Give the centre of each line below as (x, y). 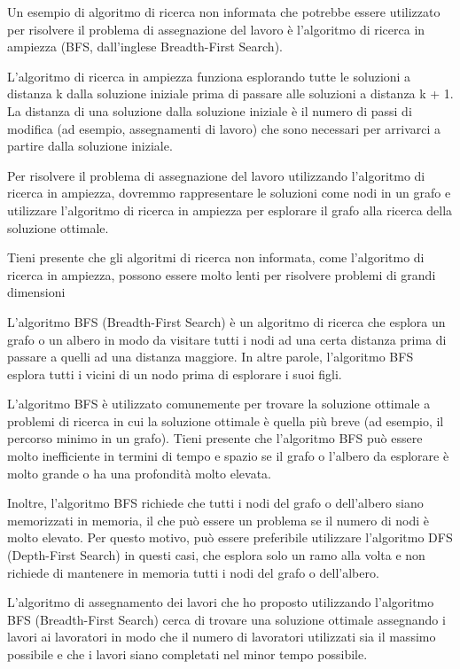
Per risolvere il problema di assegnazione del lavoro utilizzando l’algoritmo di (216, 175)
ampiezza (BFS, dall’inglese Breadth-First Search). (145, 47)
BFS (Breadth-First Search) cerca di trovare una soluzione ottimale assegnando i (226, 619)
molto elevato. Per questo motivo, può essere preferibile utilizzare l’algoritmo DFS (230, 537)
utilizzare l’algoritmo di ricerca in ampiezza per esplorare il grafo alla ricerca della (230, 210)
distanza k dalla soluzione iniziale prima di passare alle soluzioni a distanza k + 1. (230, 93)
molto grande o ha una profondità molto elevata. (139, 473)
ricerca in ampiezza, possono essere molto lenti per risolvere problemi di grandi (222, 274)
